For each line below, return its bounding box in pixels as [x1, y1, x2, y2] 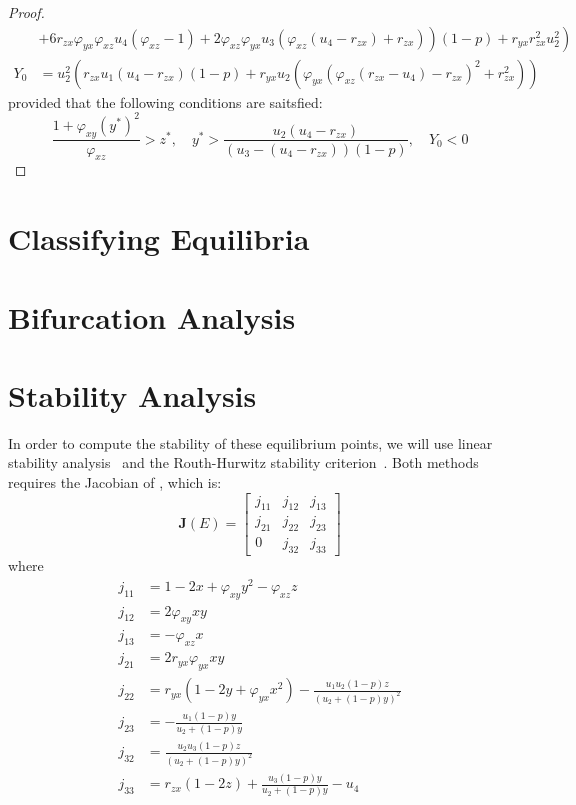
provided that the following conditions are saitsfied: [8, 91, 323, 112]
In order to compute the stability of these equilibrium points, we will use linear [8, 432, 493, 453]
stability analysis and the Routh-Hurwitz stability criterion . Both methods [8, 452, 479, 473]
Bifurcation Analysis [8, 296, 296, 337]
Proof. [8, 2, 45, 22]
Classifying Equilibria [8, 218, 310, 259]
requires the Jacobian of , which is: [8, 472, 222, 493]
